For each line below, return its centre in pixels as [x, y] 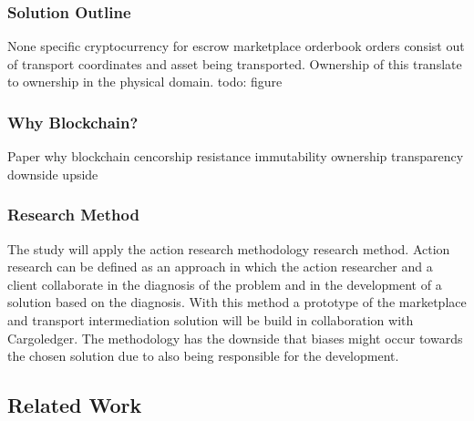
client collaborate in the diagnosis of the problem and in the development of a [225, 284]
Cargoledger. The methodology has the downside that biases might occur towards [235, 338]
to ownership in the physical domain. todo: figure [145, 82]
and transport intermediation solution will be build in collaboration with [211, 320]
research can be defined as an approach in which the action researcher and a [220, 267]
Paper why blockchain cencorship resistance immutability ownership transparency [236, 156]
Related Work [75, 405]
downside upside [53, 174]
